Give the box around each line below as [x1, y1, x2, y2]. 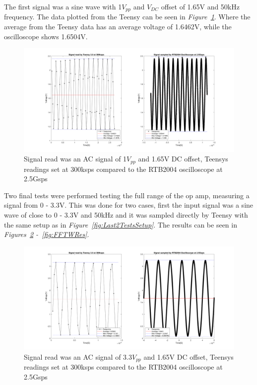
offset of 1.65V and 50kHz [161, 1, 240, 11]
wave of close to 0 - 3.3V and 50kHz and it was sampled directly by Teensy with [4, 209, 248, 220]
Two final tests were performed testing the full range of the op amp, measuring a [4, 190, 250, 200]
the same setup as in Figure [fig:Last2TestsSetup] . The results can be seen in [4, 219, 237, 230]
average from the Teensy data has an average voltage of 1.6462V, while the [4, 21, 232, 32]
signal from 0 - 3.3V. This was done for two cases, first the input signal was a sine [4, 200, 254, 210]
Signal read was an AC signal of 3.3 [24, 351, 132, 362]
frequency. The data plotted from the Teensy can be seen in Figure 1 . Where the [4, 11, 251, 22]
